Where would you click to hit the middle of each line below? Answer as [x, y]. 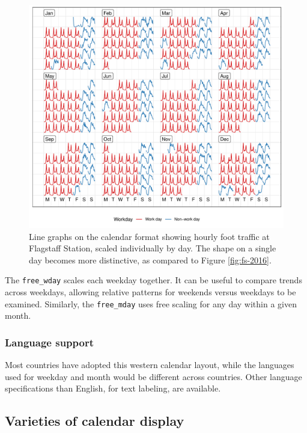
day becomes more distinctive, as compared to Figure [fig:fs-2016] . [150, 259]
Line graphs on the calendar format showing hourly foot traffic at [149, 236]
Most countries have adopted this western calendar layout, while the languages [150, 365]
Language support [50, 342]
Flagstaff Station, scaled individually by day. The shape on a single [153, 248]
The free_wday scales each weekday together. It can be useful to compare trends [153, 280]
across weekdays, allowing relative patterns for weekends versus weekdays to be [150, 292]
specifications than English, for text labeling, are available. [113, 388]
